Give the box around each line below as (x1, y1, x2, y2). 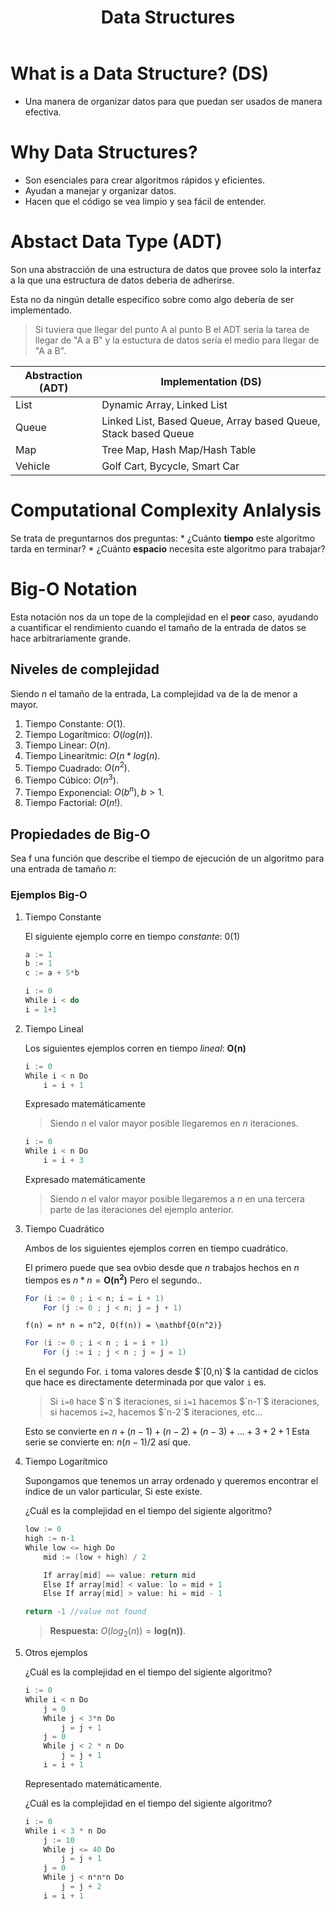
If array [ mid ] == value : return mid (43, 1570, 196, 1580)
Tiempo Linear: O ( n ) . (24, 739, 111, 751)
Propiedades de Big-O (10, 826, 151, 843)
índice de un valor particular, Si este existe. (24, 1486, 203, 1498)
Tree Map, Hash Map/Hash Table (101, 442, 257, 456)
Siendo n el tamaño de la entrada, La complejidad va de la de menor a (10, 687, 298, 700)
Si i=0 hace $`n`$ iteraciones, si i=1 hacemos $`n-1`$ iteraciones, (49, 1396, 320, 1408)
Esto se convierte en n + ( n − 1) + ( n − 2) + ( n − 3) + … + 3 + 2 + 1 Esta (24, 1426, 310, 1438)
